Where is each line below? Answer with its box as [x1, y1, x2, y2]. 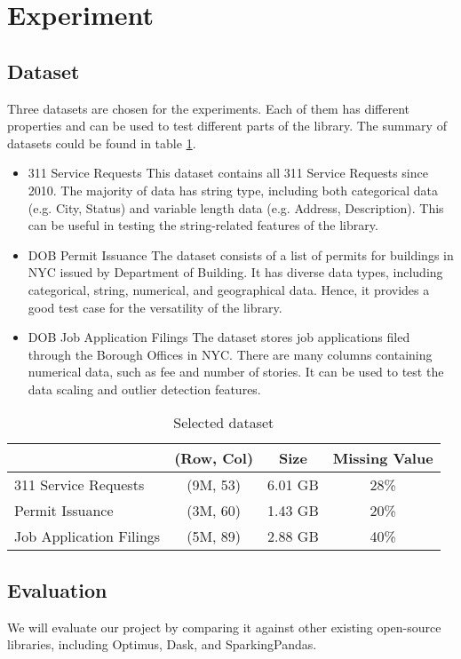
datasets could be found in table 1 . [7, 133, 196, 152]
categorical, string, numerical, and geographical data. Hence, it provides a [28, 280, 430, 298]
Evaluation [7, 576, 107, 603]
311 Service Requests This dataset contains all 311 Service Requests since [28, 163, 428, 182]
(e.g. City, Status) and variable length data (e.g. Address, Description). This [28, 198, 444, 217]
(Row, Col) [174, 448, 254, 469]
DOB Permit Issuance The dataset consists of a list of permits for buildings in [28, 245, 454, 264]
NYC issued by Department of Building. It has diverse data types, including [28, 263, 443, 282]
